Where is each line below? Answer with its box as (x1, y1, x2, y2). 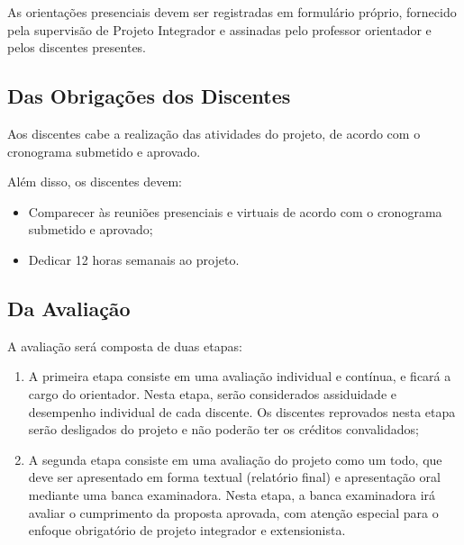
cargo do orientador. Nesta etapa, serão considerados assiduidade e (28, 384, 396, 403)
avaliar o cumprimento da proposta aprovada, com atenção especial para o (28, 503, 439, 522)
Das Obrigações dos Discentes (7, 82, 291, 110)
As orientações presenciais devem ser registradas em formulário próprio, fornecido (7, 3, 457, 21)
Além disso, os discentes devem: (7, 172, 182, 191)
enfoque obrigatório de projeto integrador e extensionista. (28, 521, 346, 540)
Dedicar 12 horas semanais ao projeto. (28, 250, 240, 268)
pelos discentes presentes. (7, 38, 146, 57)
